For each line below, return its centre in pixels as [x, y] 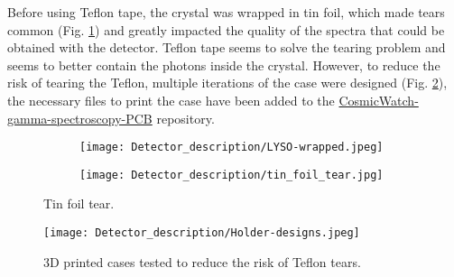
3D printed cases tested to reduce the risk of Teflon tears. [202, 261]
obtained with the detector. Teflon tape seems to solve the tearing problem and [227, 47]
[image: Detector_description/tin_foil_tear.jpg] [232, 175]
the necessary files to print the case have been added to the [171, 100]
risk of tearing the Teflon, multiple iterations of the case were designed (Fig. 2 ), [227, 83]
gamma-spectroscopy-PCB [80, 118]
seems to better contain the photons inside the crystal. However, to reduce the [224, 65]
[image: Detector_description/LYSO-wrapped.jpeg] [232, 148]
